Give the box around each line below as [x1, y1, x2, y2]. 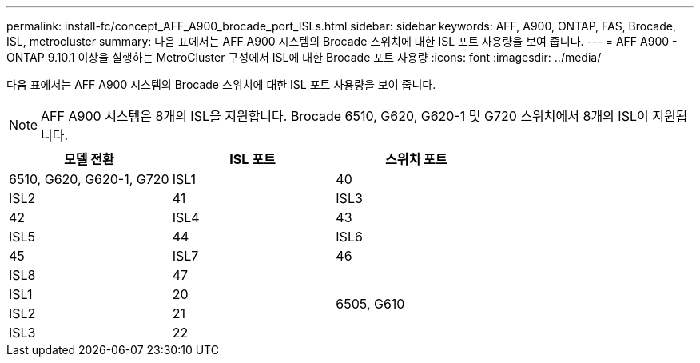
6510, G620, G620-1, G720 [9, 171, 169, 187]
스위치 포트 [384, 151, 447, 167]
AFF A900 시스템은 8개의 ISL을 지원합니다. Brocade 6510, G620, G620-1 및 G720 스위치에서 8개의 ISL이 [41, 108, 649, 124]
